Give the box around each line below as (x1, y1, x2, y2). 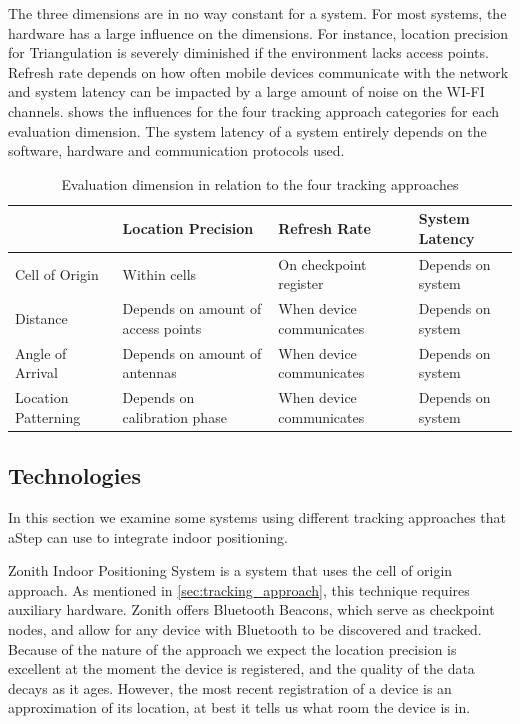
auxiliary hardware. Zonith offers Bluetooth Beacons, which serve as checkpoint (8, 599, 495, 620)
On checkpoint (278, 253, 367, 274)
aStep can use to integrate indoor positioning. (8, 526, 288, 547)
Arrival (15, 362, 58, 383)
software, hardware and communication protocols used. (8, 140, 345, 161)
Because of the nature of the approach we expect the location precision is (8, 638, 457, 659)
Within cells (122, 263, 197, 284)
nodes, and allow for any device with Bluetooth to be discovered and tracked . (8, 618, 482, 639)
